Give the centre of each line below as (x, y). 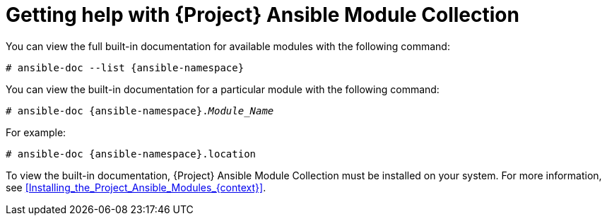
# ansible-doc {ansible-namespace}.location (131, 154)
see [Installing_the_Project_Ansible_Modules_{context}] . (136, 187)
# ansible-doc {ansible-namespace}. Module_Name (140, 110)
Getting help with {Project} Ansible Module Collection (263, 15)
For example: (36, 132)
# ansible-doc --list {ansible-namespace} (125, 67)
